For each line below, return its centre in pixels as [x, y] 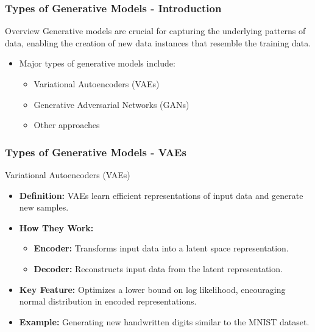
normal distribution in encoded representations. [108, 301]
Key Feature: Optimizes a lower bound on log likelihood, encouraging [152, 289]
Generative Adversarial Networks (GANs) [111, 104]
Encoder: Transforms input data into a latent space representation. [161, 248]
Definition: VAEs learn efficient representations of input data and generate [161, 195]
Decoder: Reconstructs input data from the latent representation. [158, 268]
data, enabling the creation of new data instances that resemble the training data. [158, 42]
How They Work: [56, 227]
